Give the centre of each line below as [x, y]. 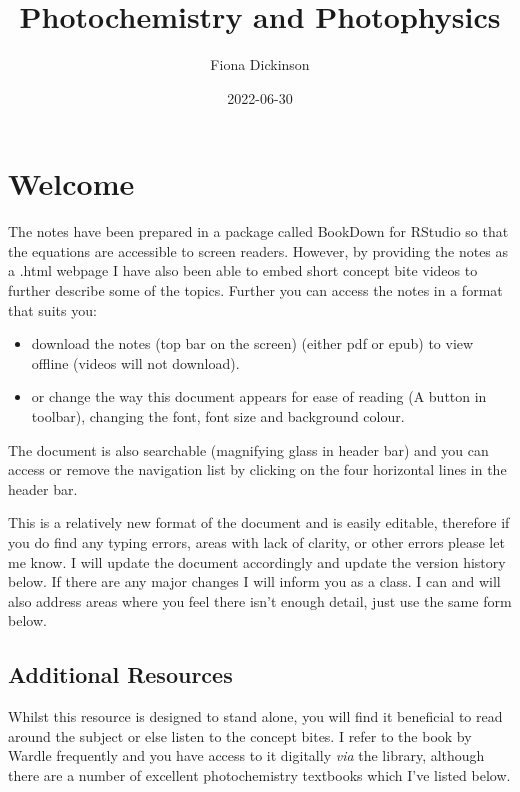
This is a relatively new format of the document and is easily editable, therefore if [259, 522]
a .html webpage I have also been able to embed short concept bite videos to [243, 270]
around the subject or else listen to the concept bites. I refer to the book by [240, 735]
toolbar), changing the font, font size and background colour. [218, 416]
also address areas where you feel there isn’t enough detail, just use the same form [260, 600]
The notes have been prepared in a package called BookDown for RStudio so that [258, 231]
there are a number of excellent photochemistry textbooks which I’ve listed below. [259, 774]
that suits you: [52, 309]
